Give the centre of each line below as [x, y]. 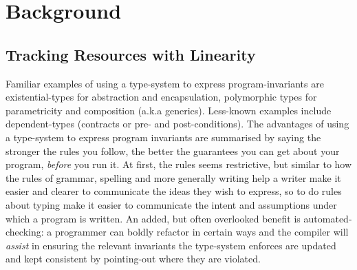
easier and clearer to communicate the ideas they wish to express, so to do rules [174, 191]
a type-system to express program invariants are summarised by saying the [163, 137]
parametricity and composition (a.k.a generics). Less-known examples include [169, 110]
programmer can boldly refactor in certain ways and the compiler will [202, 232]
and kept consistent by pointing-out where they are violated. [133, 259]
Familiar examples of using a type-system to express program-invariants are [165, 83]
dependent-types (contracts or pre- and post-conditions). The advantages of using [177, 124]
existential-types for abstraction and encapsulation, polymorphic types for [161, 97]
